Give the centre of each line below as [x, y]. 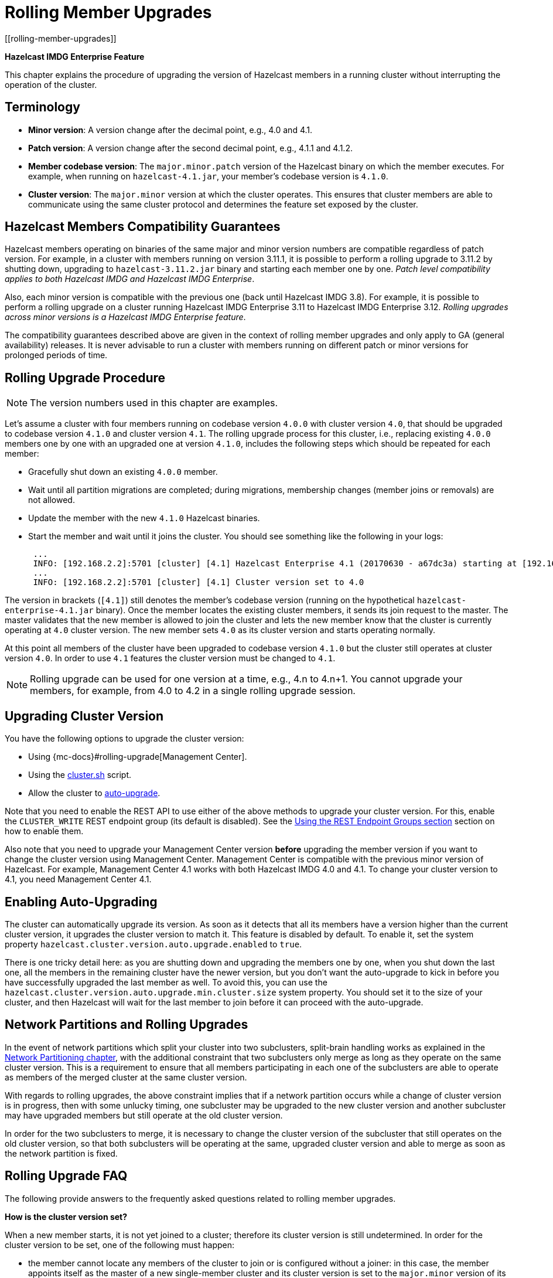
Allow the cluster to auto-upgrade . [94, 793]
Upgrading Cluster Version [84, 716]
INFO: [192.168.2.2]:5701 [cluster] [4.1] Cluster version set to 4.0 [199, 582]
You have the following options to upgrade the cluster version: [124, 739]
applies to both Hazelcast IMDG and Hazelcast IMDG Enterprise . [130, 279]
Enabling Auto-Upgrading [81, 902]
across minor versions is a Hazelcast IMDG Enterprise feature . [125, 317]
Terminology [42, 107]
